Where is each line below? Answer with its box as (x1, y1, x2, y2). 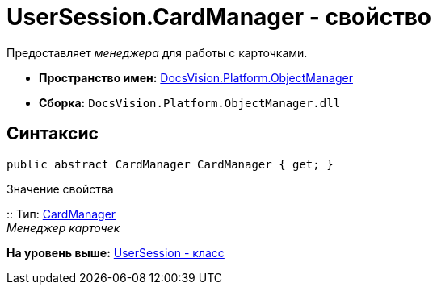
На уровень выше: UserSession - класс (6, 245, 225, 260)
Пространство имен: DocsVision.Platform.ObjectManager (39, 70, 353, 85)
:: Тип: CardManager (6, 206, 116, 221)
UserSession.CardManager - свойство (6, 3, 431, 31)
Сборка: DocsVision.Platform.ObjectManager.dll (39, 95, 341, 110)
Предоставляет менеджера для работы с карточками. (6, 45, 308, 60)
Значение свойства (6, 181, 114, 196)
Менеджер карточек (6, 220, 120, 235)
